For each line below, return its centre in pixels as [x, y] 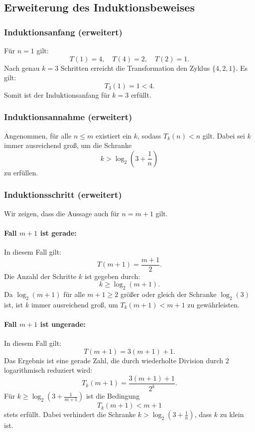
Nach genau [22, 68]
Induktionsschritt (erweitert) [63, 195]
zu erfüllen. [21, 172]
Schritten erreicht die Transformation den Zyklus [135, 68]
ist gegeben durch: [112, 276]
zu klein [232, 414]
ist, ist [14, 304]
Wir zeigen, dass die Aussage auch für [62, 213]
